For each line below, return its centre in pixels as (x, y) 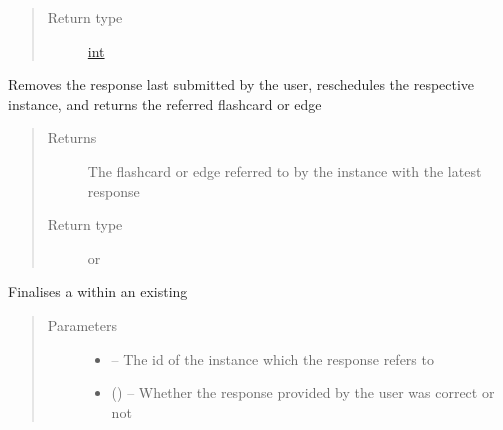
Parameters (82, 324)
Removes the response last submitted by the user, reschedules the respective (241, 84)
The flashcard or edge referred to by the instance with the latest (284, 170)
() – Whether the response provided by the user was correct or (303, 392)
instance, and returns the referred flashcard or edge (165, 103)
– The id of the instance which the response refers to (272, 358)
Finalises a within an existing (98, 291)
